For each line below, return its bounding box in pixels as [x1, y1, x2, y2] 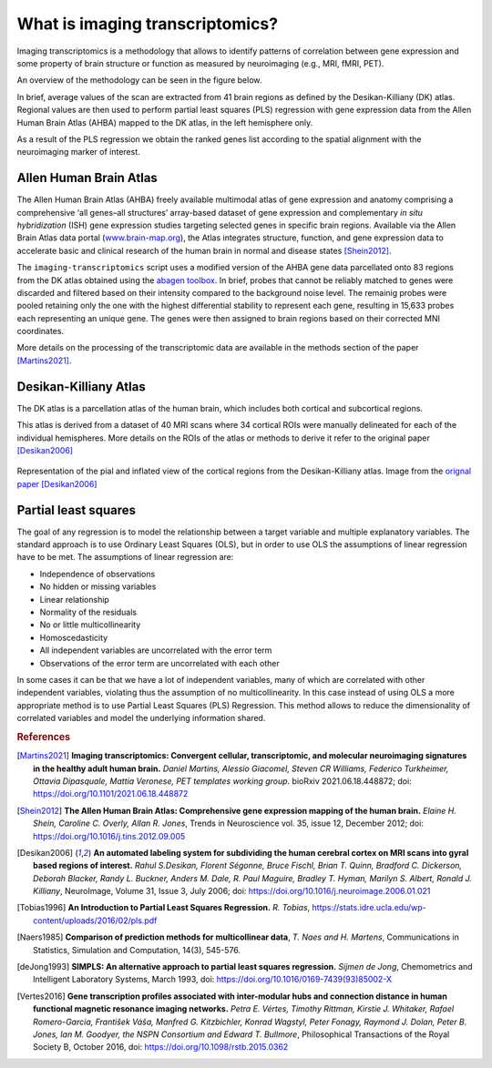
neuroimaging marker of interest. [16, 147, 140, 158]
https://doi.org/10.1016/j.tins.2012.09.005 [33, 830, 186, 841]
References [16, 730, 71, 743]
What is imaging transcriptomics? [16, 14, 278, 34]
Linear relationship [39, 594, 109, 605]
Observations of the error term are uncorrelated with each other [39, 657, 280, 668]
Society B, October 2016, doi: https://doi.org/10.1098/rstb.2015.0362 [33, 1042, 289, 1053]
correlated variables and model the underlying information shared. [16, 713, 266, 724]
